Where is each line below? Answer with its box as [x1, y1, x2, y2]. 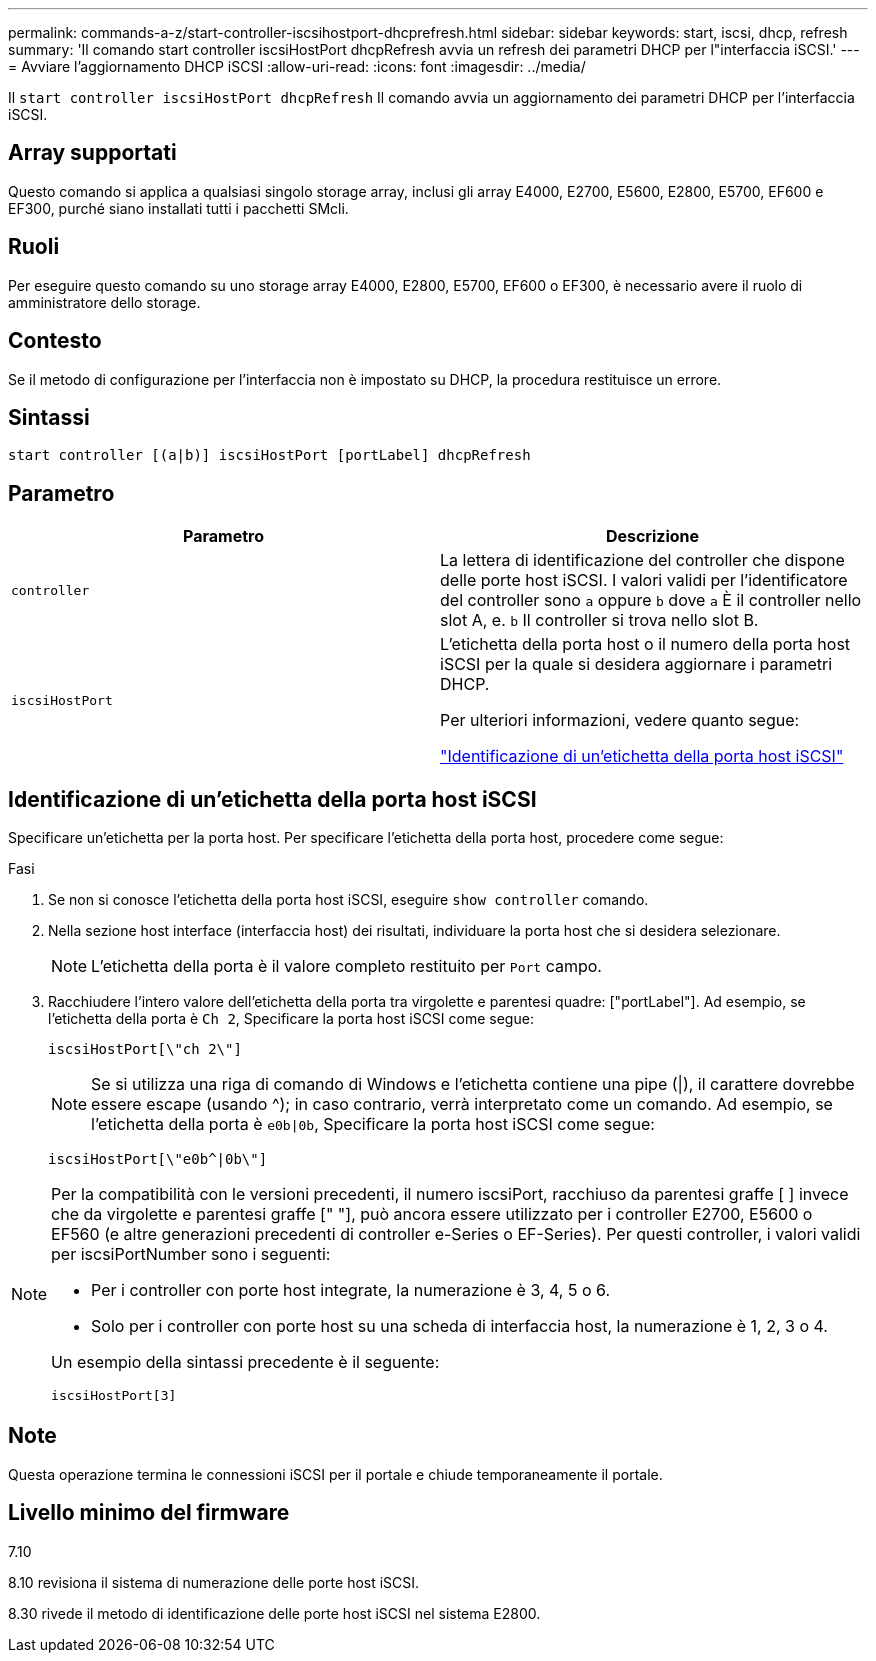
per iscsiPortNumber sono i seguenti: [51, 1244, 331, 1265]
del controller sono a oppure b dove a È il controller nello [440, 590, 862, 611]
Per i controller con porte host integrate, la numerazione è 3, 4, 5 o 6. [91, 1280, 611, 1301]
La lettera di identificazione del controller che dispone [440, 550, 845, 571]
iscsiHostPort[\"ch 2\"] [48, 1041, 242, 1058]
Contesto [8, 328, 102, 354]
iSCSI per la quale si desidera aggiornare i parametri [440, 654, 833, 675]
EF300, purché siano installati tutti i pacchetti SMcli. [8, 199, 349, 217]
